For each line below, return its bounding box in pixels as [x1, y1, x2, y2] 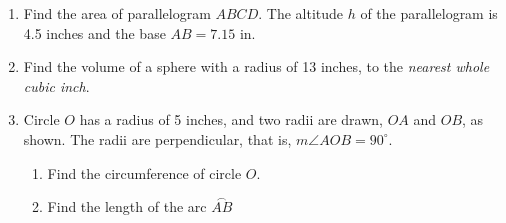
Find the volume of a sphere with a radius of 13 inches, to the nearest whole [23, 56, 490, 77]
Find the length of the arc [47, 196, 207, 217]
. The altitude [258, 3, 344, 23]
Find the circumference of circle [47, 162, 242, 183]
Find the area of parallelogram [23, 3, 211, 23]
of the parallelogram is [360, 3, 498, 23]
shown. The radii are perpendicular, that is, [23, 128, 292, 149]
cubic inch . [23, 75, 90, 96]
